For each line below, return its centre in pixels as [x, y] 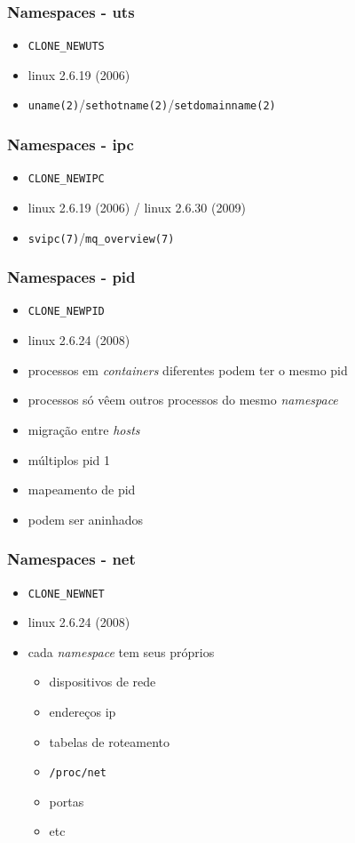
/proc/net [78, 773]
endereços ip [83, 711]
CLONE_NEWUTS [66, 47]
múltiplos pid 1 [69, 459]
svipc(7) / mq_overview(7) [101, 237]
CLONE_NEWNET [66, 594]
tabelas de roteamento [110, 741]
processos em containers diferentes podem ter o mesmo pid [188, 369]
